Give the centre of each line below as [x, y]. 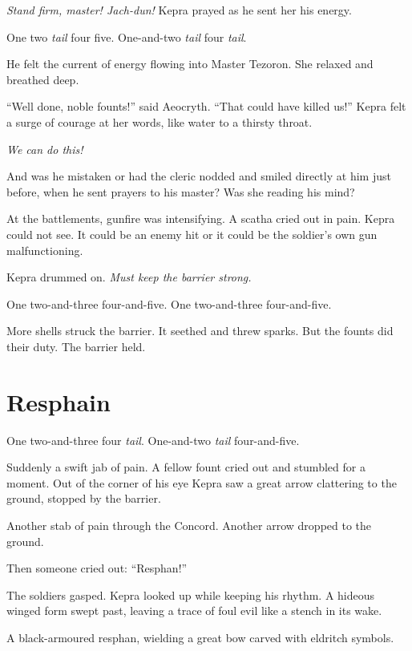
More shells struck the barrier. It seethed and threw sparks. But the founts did [200, 331]
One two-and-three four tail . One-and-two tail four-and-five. [153, 440]
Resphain [59, 401]
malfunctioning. [45, 250]
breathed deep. [43, 79]
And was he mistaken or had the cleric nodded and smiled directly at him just [199, 176]
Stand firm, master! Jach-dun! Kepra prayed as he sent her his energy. [179, 10]
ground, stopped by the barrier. [84, 498]
